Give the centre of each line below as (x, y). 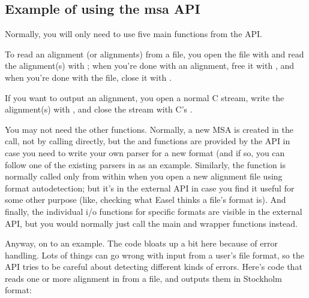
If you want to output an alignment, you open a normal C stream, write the (145, 97)
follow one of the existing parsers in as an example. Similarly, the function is (145, 164)
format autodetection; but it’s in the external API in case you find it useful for (150, 188)
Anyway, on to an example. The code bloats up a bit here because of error (141, 243)
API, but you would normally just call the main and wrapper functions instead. (151, 223)
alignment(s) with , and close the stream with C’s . (99, 109)
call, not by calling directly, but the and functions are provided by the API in (148, 141)
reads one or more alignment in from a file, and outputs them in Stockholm (143, 278)
